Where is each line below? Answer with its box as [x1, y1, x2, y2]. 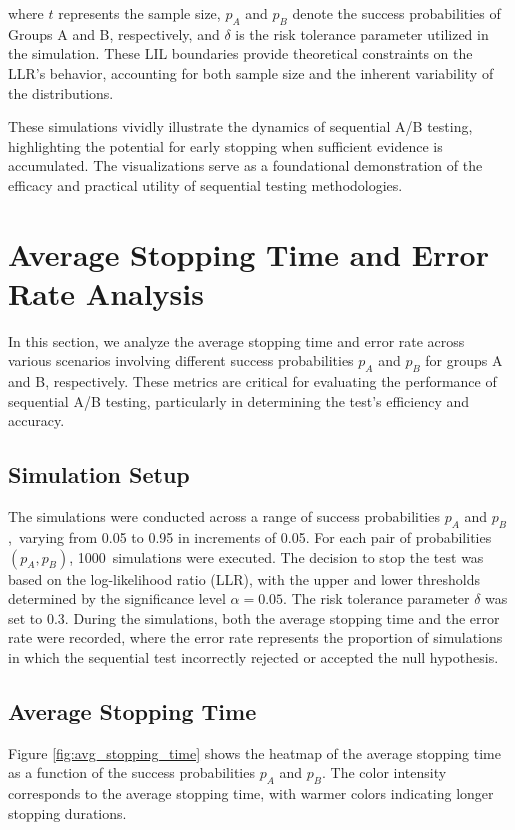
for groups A [425, 350, 503, 371]
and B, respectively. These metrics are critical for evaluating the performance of [8, 371, 497, 392]
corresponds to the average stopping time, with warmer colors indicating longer [8, 783, 494, 804]
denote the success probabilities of [292, 3, 501, 23]
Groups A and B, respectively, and [8, 23, 220, 44]
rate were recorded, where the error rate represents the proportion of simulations [8, 627, 503, 648]
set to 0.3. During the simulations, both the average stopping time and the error [8, 607, 500, 628]
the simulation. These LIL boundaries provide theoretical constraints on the [8, 43, 473, 64]
